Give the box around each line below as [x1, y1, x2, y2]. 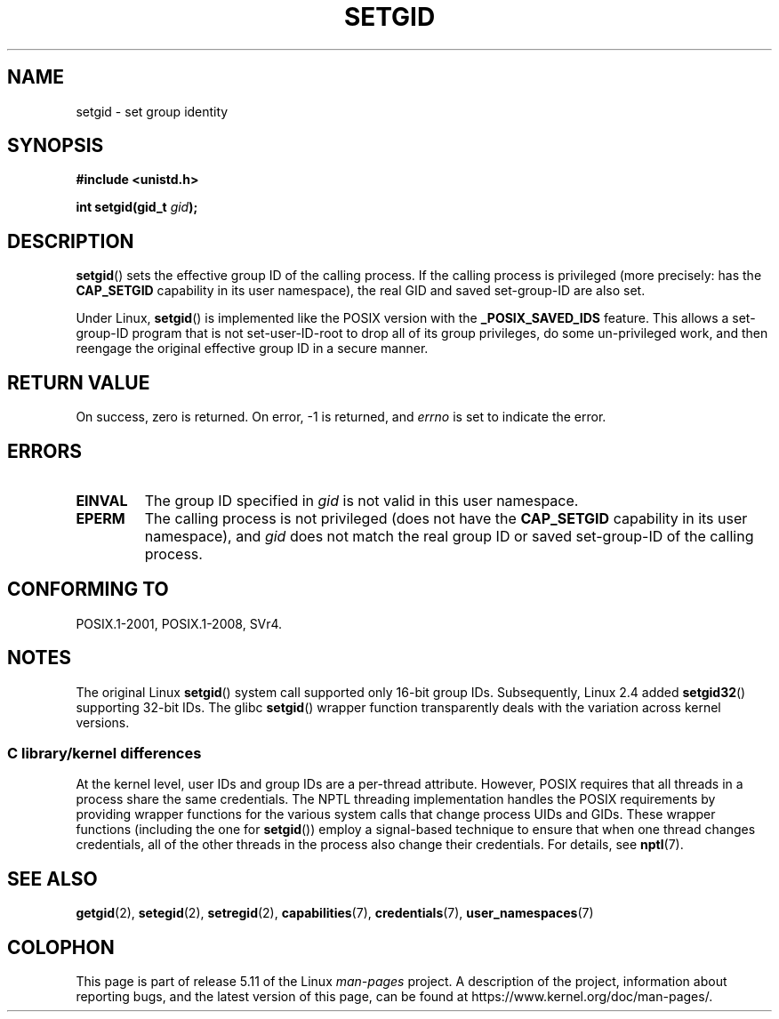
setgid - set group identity [76, 103, 229, 119]
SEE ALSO [7, 867, 98, 890]
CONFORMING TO [7, 578, 169, 601]
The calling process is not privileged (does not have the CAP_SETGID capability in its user [144, 509, 748, 527]
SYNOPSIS [7, 134, 104, 157]
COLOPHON [7, 935, 115, 959]
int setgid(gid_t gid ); [76, 199, 198, 215]
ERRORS [7, 439, 83, 462]
